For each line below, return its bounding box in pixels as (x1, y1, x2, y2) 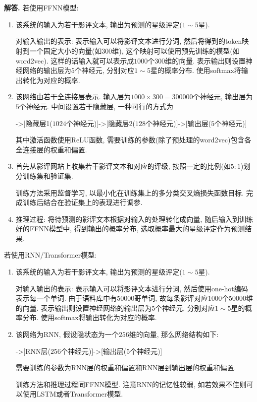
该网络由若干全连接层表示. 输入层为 (15, 91, 131, 102)
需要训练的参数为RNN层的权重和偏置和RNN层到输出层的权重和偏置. (15, 362, 236, 373)
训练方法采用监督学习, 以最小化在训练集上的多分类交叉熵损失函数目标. (15, 187, 244, 198)
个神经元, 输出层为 (193, 91, 253, 102)
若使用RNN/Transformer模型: (4, 250, 97, 260)
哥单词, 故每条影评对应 (134, 293, 208, 303)
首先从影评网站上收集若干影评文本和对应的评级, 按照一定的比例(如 (15, 161, 231, 171)
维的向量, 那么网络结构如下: (129, 329, 219, 339)
